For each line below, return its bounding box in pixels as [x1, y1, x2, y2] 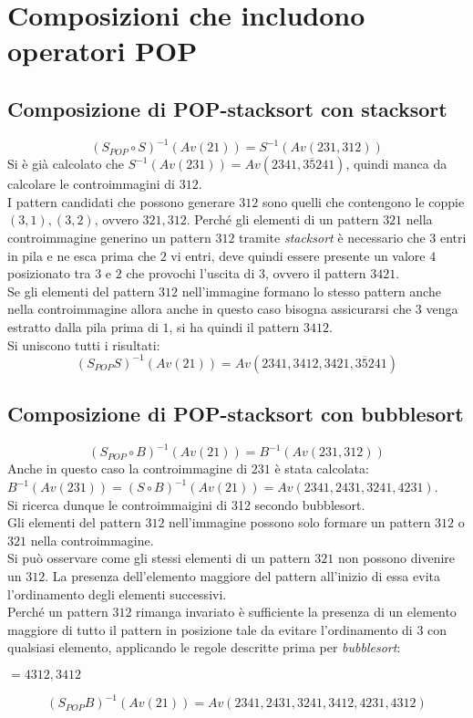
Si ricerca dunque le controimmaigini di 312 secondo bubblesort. [7, 494, 365, 514]
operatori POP [7, 32, 198, 69]
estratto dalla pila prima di [7, 317, 159, 337]
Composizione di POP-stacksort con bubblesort [7, 400, 464, 428]
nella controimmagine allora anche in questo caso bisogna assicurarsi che [7, 299, 412, 318]
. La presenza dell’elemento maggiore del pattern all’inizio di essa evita [45, 566, 440, 585]
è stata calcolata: [274, 459, 369, 478]
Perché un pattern [7, 602, 108, 621]
